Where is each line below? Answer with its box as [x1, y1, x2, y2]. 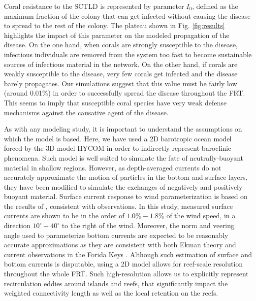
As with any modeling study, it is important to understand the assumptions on [4, 124, 242, 134]
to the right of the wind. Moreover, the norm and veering [62, 220, 235, 231]
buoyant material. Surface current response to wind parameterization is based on [4, 191, 248, 201]
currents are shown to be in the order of [4, 210, 125, 221]
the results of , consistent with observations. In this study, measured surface [4, 201, 233, 211]
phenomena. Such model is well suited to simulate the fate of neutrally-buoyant [4, 152, 243, 163]
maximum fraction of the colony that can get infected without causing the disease [4, 10, 251, 21]
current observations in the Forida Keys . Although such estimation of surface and [4, 249, 252, 259]
